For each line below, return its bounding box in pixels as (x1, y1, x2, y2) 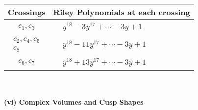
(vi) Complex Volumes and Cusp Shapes (4, 97, 144, 107)
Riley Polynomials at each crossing (53, 6, 190, 18)
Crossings (8, 6, 46, 18)
